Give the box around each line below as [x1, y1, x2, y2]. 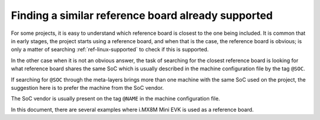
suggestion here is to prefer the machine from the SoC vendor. [11, 84, 164, 91]
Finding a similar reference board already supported [11, 9, 273, 22]
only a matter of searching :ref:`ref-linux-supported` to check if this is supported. [11, 46, 209, 53]
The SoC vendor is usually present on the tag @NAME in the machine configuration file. [11, 95, 220, 102]
